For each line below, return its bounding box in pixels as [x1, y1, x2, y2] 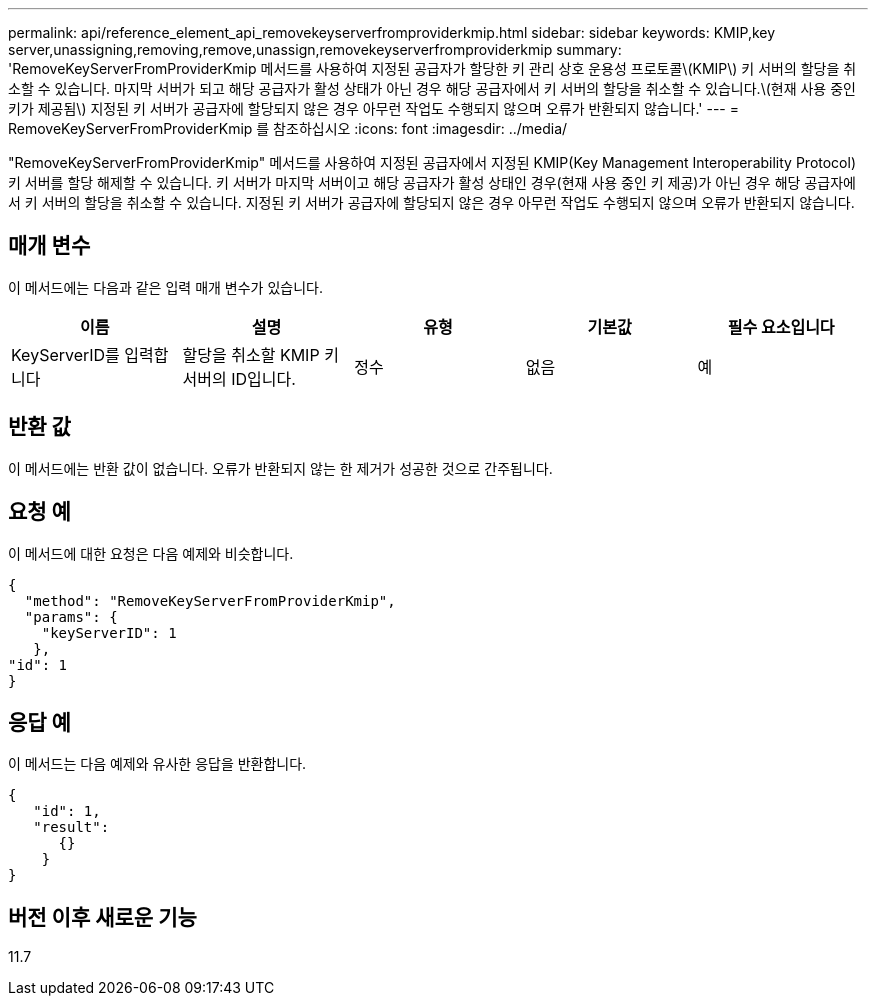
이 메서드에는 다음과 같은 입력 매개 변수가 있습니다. [8, 278, 323, 296]
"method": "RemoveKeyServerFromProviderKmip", [24, 592, 396, 609]
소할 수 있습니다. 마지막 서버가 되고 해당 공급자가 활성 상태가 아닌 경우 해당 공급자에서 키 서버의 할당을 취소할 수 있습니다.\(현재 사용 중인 [8, 80, 856, 97]
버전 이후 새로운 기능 [8, 904, 197, 930]
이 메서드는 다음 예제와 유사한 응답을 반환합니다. [8, 755, 307, 773]
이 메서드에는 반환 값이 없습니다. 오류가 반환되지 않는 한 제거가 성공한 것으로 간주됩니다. [8, 459, 553, 477]
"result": [33, 819, 110, 836]
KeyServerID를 [11, 344, 120, 365]
